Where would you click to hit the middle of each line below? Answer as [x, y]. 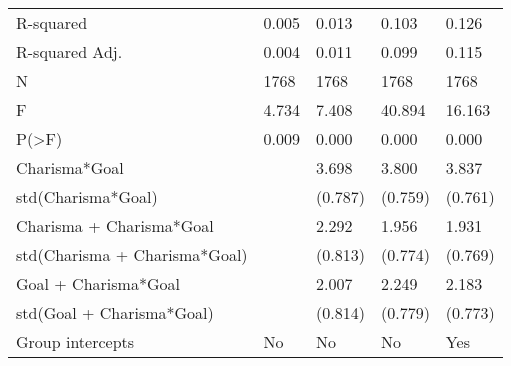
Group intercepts [75, 341]
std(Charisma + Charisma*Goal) [132, 254]
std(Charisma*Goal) [87, 196]
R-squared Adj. [69, 51]
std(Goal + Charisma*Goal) [115, 312]
